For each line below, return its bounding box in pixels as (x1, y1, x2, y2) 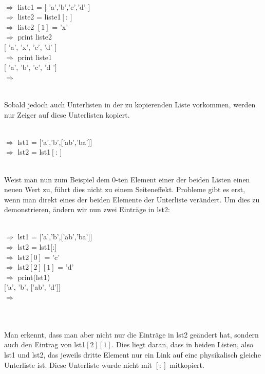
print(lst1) (17, 271, 50, 282)
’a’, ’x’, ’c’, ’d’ (8, 41, 52, 52)
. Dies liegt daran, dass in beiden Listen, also (111, 339, 253, 350)
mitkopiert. (169, 359, 204, 370)
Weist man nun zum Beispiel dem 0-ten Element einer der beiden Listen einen (4, 174, 250, 184)
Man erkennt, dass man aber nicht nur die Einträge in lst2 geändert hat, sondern (4, 329, 259, 340)
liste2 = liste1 (17, 11, 61, 22)
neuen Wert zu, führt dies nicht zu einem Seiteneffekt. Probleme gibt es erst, (4, 184, 245, 195)
